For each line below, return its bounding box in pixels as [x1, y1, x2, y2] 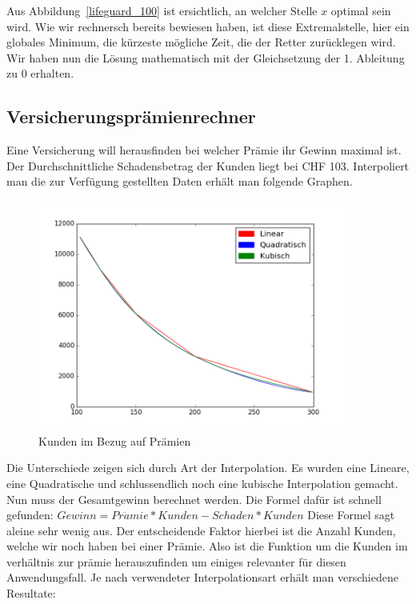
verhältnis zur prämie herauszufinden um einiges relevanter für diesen [6, 553, 346, 570]
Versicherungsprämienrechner [6, 104, 256, 129]
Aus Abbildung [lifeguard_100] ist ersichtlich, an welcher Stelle [6, 2, 318, 18]
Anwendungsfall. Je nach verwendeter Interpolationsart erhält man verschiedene [6, 569, 398, 586]
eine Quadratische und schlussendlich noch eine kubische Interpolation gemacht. [6, 474, 398, 491]
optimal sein [330, 2, 391, 18]
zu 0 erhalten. [6, 65, 74, 82]
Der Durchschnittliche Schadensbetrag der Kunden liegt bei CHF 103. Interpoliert [6, 157, 410, 174]
